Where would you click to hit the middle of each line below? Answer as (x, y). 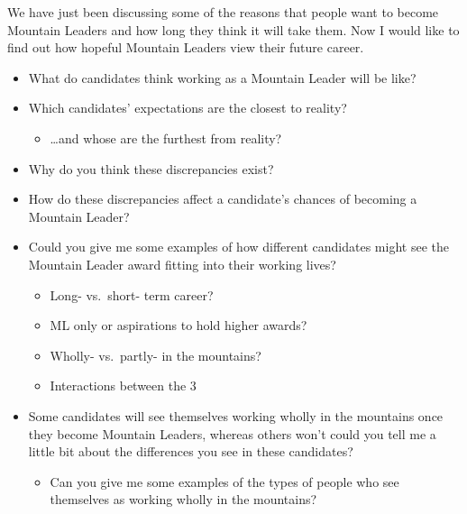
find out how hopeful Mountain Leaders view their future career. (186, 47)
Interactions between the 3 (123, 385)
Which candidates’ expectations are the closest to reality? (188, 108)
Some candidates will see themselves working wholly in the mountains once (236, 415)
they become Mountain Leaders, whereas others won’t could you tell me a (232, 433)
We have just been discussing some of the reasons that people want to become (223, 12)
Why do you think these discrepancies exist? (151, 168)
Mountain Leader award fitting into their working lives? (182, 264)
